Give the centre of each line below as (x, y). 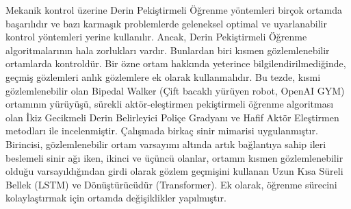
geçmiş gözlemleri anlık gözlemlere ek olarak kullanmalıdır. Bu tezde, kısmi (163, 76)
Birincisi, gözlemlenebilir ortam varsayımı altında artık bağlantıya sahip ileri (166, 144)
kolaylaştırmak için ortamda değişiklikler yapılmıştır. (116, 198)
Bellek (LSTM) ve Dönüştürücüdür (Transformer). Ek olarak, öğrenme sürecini (171, 184)
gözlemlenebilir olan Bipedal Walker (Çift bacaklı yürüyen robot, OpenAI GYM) (175, 90)
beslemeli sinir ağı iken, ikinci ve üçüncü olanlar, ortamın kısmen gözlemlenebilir (174, 157)
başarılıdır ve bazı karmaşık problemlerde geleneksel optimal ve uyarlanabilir (166, 23)
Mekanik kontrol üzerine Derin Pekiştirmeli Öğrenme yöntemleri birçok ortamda (174, 10)
